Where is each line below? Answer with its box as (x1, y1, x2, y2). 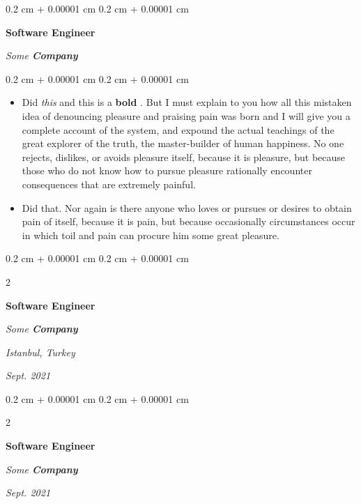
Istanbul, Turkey (6, 344, 75, 359)
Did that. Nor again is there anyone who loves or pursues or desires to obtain (22, 200, 352, 215)
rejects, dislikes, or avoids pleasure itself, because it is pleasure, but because (22, 149, 346, 164)
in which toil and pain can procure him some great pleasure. (22, 227, 279, 242)
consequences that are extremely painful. (22, 176, 196, 191)
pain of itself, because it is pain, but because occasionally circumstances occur (22, 214, 355, 229)
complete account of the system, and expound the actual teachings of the (22, 122, 335, 137)
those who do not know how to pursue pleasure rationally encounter (22, 163, 312, 178)
